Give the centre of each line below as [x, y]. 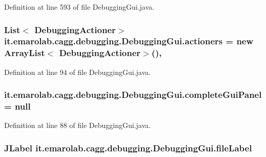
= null [17, 106]
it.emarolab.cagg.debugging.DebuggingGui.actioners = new [129, 41]
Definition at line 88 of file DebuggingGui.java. [77, 125]
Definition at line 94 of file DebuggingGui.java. [77, 72]
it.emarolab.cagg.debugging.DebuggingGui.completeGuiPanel [133, 95]
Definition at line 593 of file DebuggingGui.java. [79, 7]
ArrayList [25, 53]
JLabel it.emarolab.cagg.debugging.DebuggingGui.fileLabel [128, 148]
